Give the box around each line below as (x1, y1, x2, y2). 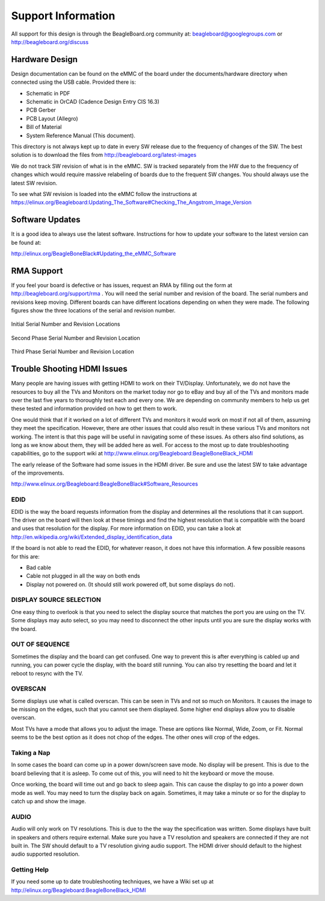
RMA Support (11, 265, 63, 276)
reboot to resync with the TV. (11, 669, 84, 677)
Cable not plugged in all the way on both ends (26, 572, 141, 580)
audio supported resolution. (11, 850, 80, 858)
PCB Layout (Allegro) (26, 115, 78, 122)
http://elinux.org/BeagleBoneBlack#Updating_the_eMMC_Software (11, 250, 176, 257)
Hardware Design (11, 54, 78, 65)
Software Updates (11, 215, 81, 225)
